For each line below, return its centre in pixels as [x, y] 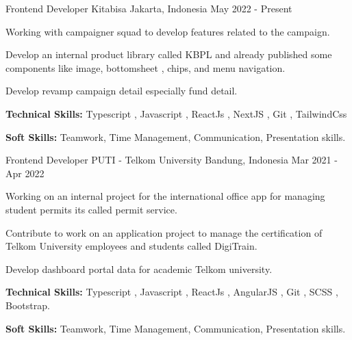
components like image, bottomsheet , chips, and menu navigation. [146, 67]
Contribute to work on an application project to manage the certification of [164, 232]
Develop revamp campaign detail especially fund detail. [122, 91]
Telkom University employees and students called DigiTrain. [131, 246]
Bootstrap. [28, 305]
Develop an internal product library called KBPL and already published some [169, 54]
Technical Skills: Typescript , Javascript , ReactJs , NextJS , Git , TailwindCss [176, 113]
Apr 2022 [25, 173]
